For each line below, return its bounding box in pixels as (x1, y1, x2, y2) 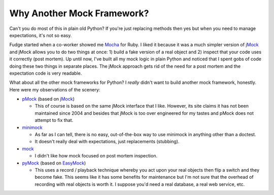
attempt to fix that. (35, 117, 74, 123)
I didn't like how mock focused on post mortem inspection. (35, 153, 157, 159)
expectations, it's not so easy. (9, 32, 72, 38)
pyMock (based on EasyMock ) (22, 160, 86, 166)
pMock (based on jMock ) (22, 96, 75, 102)
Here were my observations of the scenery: (9, 86, 100, 92)
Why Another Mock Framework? (9, 8, 149, 19)
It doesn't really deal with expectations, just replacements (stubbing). (35, 139, 180, 145)
